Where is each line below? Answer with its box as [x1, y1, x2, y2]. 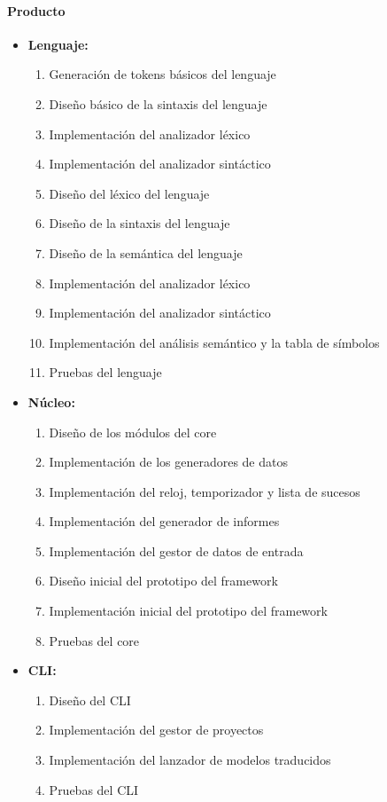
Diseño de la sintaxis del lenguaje [49, 214, 230, 232]
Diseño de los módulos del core [49, 422, 217, 441]
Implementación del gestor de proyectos [49, 720, 264, 739]
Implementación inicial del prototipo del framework [49, 601, 328, 620]
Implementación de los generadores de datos [49, 452, 288, 471]
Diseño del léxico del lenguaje [49, 184, 210, 202]
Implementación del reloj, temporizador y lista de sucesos [49, 482, 360, 500]
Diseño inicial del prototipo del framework [49, 571, 278, 590]
